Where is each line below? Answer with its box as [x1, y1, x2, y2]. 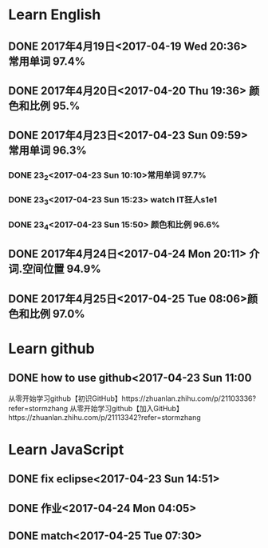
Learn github [8, 339, 95, 358]
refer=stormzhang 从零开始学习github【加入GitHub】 [8, 403, 183, 413]
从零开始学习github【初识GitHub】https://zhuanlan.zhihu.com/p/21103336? [8, 394, 257, 403]
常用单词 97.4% [8, 54, 86, 68]
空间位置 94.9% [22, 262, 101, 276]
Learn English [8, 6, 101, 24]
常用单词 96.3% [8, 144, 88, 158]
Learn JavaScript [8, 440, 124, 458]
